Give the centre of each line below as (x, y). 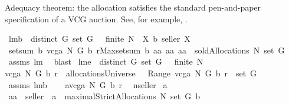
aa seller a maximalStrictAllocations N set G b (104, 96)
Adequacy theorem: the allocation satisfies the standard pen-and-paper (133, 7)
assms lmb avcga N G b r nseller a (88, 84)
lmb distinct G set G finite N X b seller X (99, 38)
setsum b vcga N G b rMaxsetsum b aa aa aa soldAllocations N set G (147, 50)
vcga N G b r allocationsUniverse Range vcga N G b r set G (131, 73)
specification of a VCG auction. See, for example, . (96, 19)
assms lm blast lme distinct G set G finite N (106, 61)
